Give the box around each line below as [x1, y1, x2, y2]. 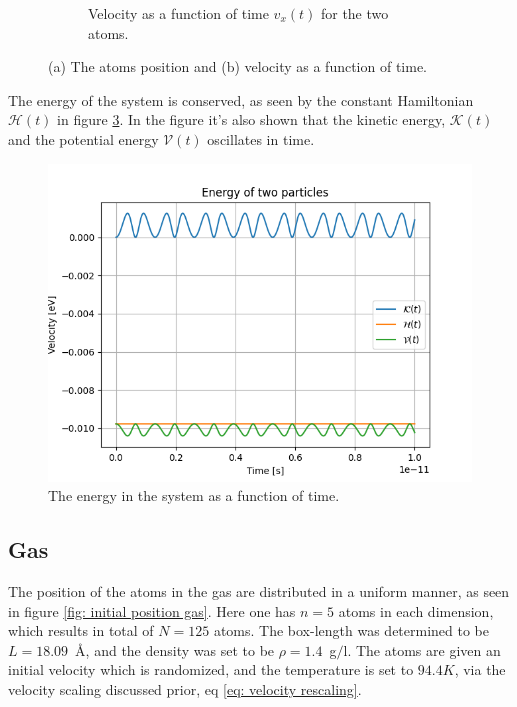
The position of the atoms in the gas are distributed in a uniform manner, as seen [8, 580, 510, 601]
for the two [320, 3, 389, 23]
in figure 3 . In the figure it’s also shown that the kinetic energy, [57, 109, 446, 130]
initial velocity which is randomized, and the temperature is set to [8, 659, 414, 680]
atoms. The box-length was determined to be [213, 620, 489, 641]
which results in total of [8, 620, 154, 641]
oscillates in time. [207, 128, 315, 149]
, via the [454, 659, 506, 680]
